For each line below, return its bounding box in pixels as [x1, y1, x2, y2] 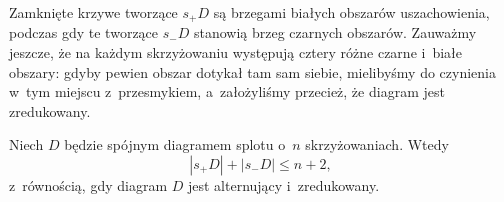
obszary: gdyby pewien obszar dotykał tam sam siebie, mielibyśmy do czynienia [9, 61, 496, 82]
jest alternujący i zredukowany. [187, 175, 380, 196]
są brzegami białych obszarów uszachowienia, [213, 2, 490, 22]
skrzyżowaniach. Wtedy [305, 134, 449, 155]
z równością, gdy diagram [9, 175, 168, 196]
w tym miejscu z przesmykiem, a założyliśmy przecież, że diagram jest [9, 81, 445, 102]
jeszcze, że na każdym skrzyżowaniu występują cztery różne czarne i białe [9, 42, 463, 63]
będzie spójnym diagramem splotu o [64, 134, 286, 155]
